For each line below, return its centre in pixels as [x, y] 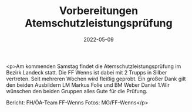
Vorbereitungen [99, 11]
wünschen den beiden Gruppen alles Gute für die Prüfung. [77, 91]
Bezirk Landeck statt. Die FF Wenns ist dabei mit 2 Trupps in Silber [87, 72]
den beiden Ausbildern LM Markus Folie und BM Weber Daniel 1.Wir [88, 85]
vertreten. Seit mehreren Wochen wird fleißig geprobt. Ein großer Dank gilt [96, 79]
